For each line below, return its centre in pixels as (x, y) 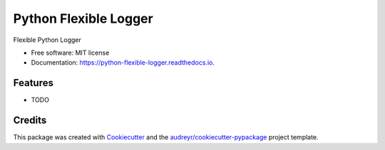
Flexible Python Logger (47, 40)
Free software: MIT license (70, 53)
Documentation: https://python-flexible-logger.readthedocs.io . (123, 63)
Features (33, 83)
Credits (30, 120)
